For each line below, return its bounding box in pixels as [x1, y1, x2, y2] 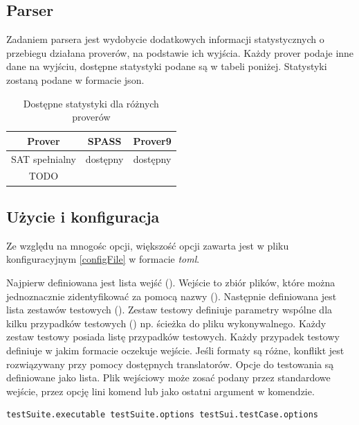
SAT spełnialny [11, 151, 76, 166]
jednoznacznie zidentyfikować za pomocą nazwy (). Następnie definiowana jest [6, 288, 337, 303]
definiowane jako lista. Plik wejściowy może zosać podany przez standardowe [6, 370, 331, 385]
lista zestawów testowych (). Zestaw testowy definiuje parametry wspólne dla [6, 302, 333, 317]
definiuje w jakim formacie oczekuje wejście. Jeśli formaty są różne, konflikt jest [6, 342, 344, 357]
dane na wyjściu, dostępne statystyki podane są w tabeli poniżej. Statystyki [6, 59, 327, 73]
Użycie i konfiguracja [6, 205, 160, 227]
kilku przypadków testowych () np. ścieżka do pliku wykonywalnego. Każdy [6, 315, 326, 330]
